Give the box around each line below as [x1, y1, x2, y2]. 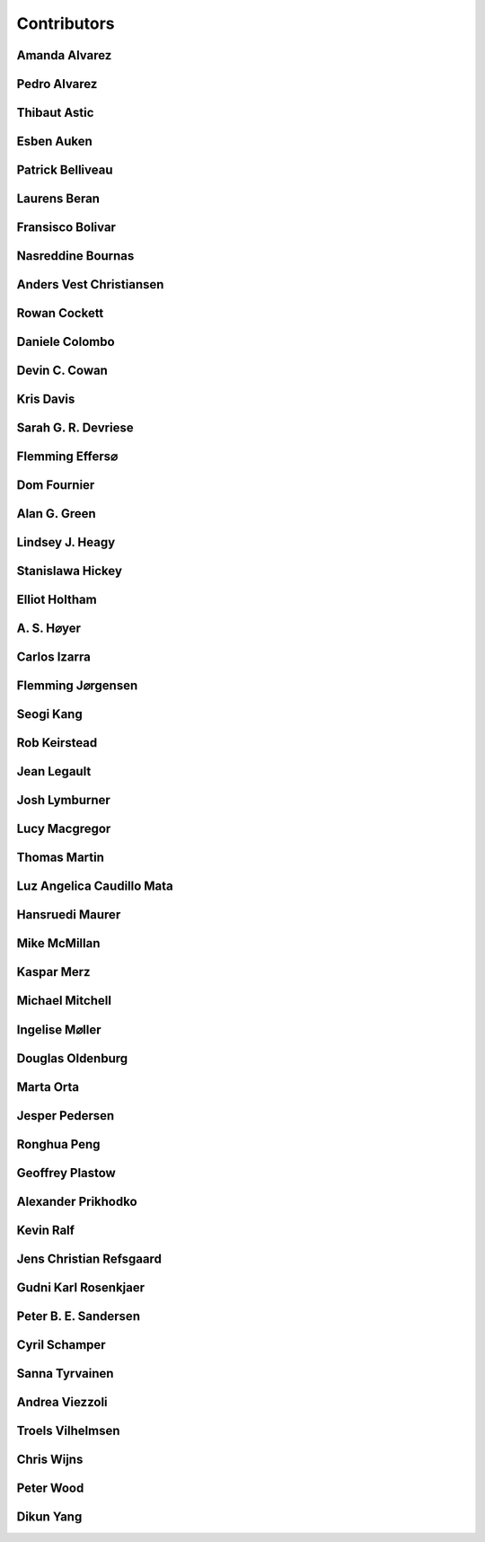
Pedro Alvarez [16, 76, 98, 92]
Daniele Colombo [16, 334, 116, 350]
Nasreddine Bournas [16, 248, 135, 264]
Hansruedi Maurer [16, 908, 121, 923]
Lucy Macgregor [16, 821, 111, 837]
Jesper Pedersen [16, 1108, 115, 1123]
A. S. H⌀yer [16, 621, 81, 636]
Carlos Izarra [16, 650, 92, 665]
